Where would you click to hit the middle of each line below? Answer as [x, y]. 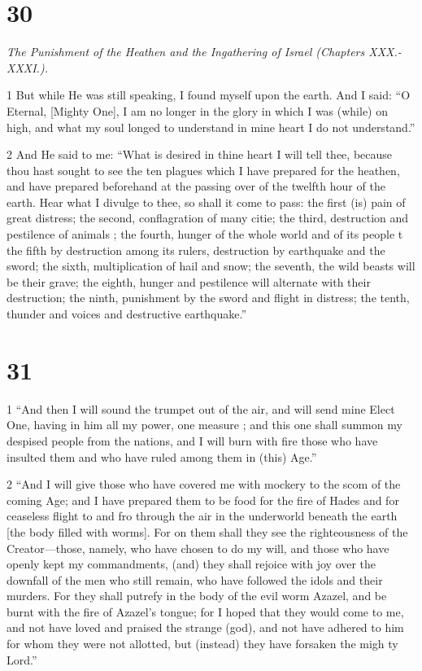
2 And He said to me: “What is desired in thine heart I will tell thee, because [200, 154]
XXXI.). [27, 67]
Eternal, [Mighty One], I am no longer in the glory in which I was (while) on [198, 110]
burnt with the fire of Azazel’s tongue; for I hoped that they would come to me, [205, 611]
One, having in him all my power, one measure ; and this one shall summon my [204, 425]
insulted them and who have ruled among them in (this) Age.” [162, 456]
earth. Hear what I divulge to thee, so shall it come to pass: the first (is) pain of [206, 202]
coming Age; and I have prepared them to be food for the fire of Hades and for [203, 500]
